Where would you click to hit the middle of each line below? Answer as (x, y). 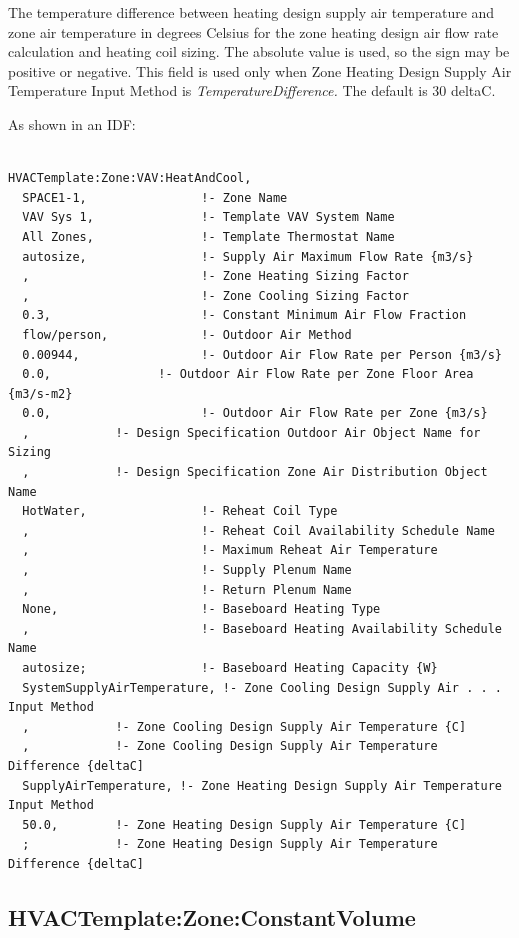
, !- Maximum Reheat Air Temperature (230, 550)
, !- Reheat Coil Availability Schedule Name (258, 530)
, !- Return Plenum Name (187, 589)
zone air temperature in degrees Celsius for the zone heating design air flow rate (253, 31)
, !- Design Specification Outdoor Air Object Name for (251, 432)
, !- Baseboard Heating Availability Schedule (262, 628)
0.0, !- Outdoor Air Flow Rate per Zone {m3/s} (255, 413)
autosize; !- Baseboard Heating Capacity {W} (230, 668)
